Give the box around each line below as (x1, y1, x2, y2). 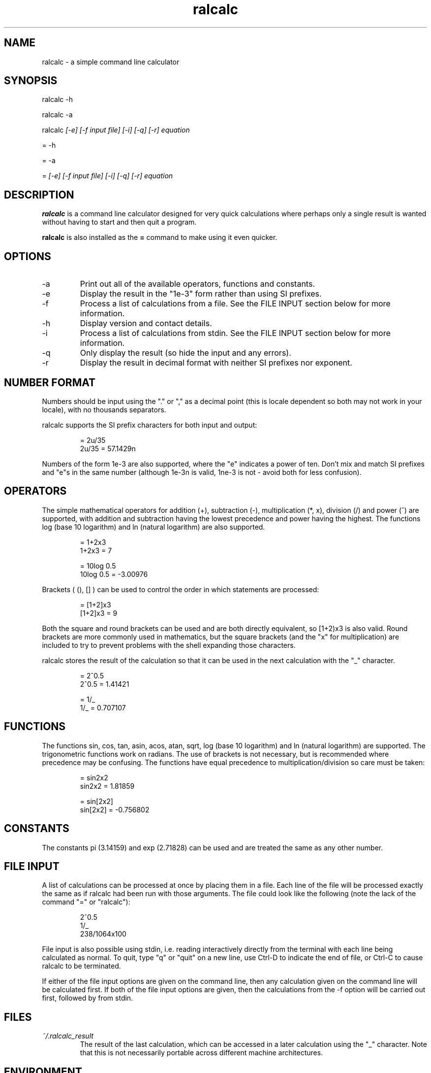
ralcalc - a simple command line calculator (42, 57, 180, 66)
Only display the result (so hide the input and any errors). (80, 348, 291, 358)
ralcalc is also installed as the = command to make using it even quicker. (42, 233, 277, 242)
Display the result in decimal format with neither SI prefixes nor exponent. (80, 358, 352, 368)
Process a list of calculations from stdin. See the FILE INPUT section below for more (80, 328, 391, 338)
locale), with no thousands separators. (42, 405, 166, 414)
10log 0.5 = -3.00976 (80, 570, 148, 578)
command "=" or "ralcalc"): (42, 898, 130, 906)
